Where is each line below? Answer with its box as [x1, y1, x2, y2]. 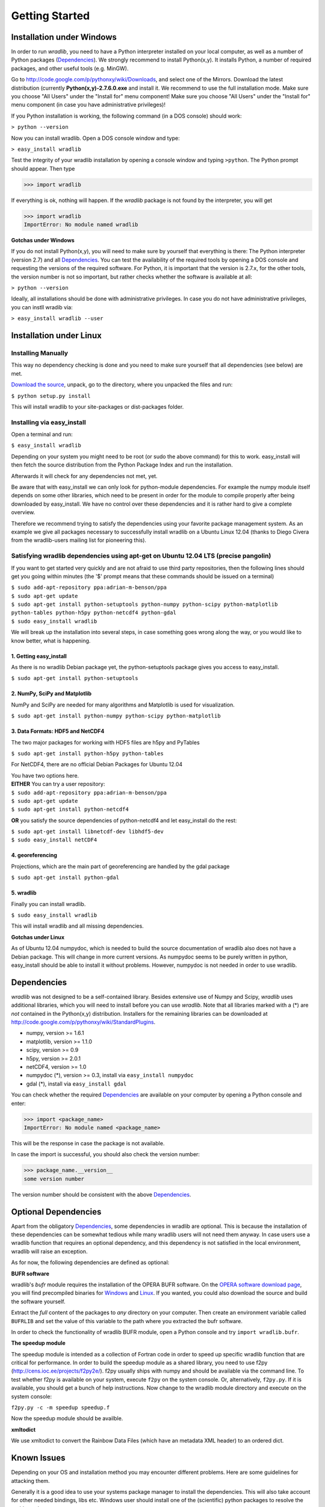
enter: [11, 1100, 26, 1107]
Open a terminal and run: [11, 431, 73, 438]
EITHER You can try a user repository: [11, 781, 105, 788]
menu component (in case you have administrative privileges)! [11, 101, 166, 109]
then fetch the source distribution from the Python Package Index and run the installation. [11, 461, 233, 468]
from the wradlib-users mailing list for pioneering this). [11, 536, 147, 544]
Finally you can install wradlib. [11, 900, 86, 907]
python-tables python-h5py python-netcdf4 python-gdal [11, 609, 177, 616]
